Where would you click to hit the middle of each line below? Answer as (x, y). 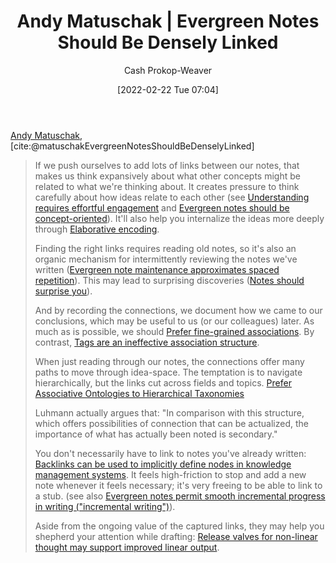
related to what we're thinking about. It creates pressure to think (167, 186)
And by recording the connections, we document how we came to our (178, 310)
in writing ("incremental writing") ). (105, 506)
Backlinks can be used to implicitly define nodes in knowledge (163, 464)
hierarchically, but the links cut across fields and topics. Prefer (163, 382)
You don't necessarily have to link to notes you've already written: (170, 453)
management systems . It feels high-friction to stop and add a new (170, 474)
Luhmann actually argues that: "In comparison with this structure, (169, 412)
